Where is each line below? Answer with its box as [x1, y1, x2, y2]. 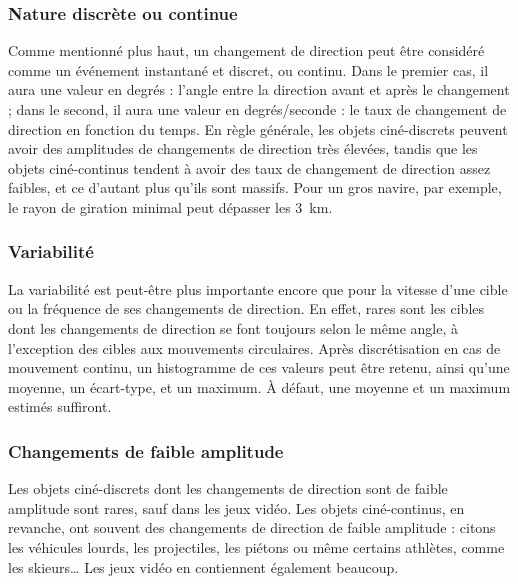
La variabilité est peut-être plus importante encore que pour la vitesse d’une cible [8, 278, 508, 299]
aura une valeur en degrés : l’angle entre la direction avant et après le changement [8, 79, 510, 100]
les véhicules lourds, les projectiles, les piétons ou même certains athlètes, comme [8, 536, 505, 557]
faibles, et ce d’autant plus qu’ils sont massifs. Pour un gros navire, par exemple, [8, 177, 502, 198]
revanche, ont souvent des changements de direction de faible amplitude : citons [8, 517, 496, 538]
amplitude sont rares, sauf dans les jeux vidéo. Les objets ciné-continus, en [8, 497, 465, 518]
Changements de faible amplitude [8, 438, 284, 463]
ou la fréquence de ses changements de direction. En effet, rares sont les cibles [8, 298, 485, 319]
